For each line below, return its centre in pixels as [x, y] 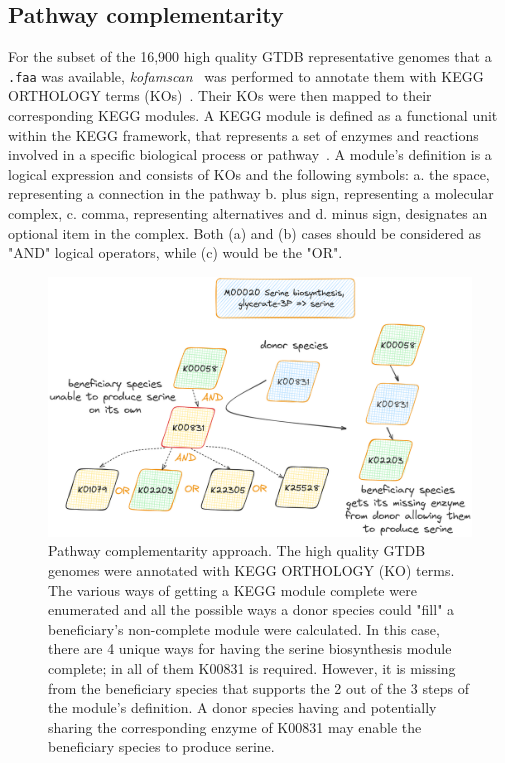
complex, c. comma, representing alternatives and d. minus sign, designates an [248, 213]
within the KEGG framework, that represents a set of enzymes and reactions [243, 134]
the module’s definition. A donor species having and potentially [242, 707]
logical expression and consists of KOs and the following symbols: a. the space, [249, 173]
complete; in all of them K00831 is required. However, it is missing [252, 667]
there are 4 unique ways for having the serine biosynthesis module [250, 648]
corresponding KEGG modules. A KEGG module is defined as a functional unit [253, 115]
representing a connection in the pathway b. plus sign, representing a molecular [251, 193]
